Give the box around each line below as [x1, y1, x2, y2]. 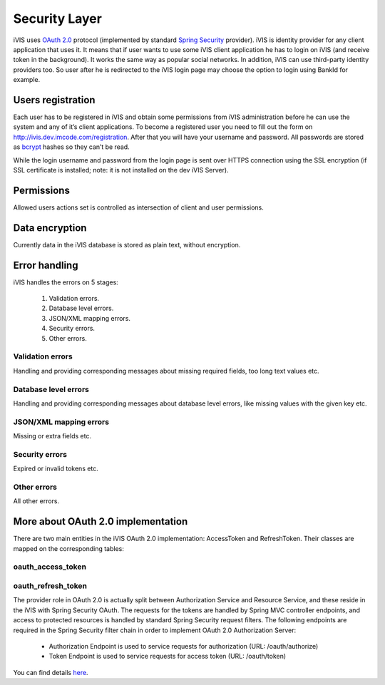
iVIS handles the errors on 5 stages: [13, 278, 119, 287]
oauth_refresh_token [13, 581, 88, 591]
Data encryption [13, 222, 87, 234]
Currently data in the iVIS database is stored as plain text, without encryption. [13, 240, 241, 249]
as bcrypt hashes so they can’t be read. [13, 143, 130, 151]
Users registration [13, 93, 96, 106]
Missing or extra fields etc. [13, 432, 92, 441]
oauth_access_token [13, 562, 87, 572]
